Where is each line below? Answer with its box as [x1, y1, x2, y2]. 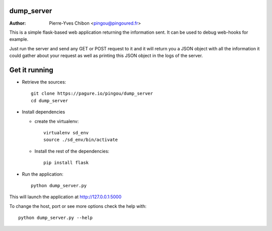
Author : [9, 20, 26, 26]
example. [9, 36, 29, 42]
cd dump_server [31, 98, 69, 103]
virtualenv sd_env [43, 130, 89, 135]
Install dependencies [22, 109, 65, 115]
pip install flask [43, 160, 89, 166]
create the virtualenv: [34, 118, 79, 124]
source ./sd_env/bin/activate [43, 137, 118, 143]
